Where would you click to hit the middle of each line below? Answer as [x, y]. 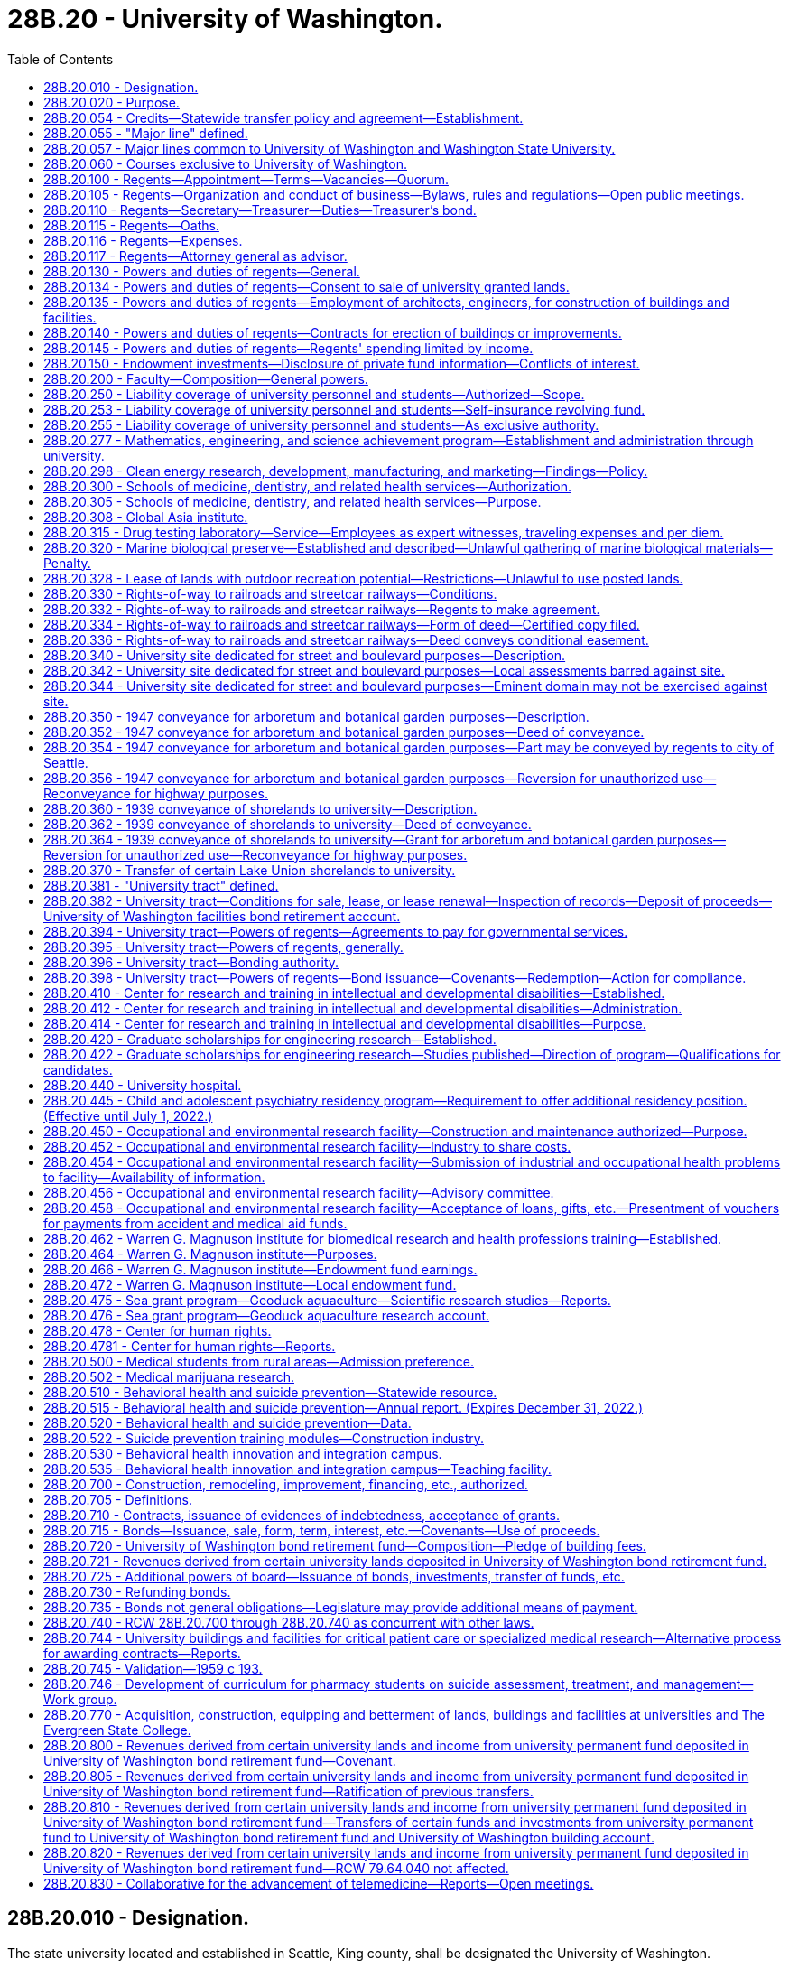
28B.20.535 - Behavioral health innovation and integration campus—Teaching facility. [297, 1469]
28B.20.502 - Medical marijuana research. [169, 1376]
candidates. [78, 1069]
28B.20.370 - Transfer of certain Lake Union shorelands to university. [250, 870]
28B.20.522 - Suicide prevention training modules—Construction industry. [264, 1438]
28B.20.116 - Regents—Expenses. [143, 240]
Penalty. [67, 563]
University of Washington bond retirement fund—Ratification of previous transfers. [288, 1791]
